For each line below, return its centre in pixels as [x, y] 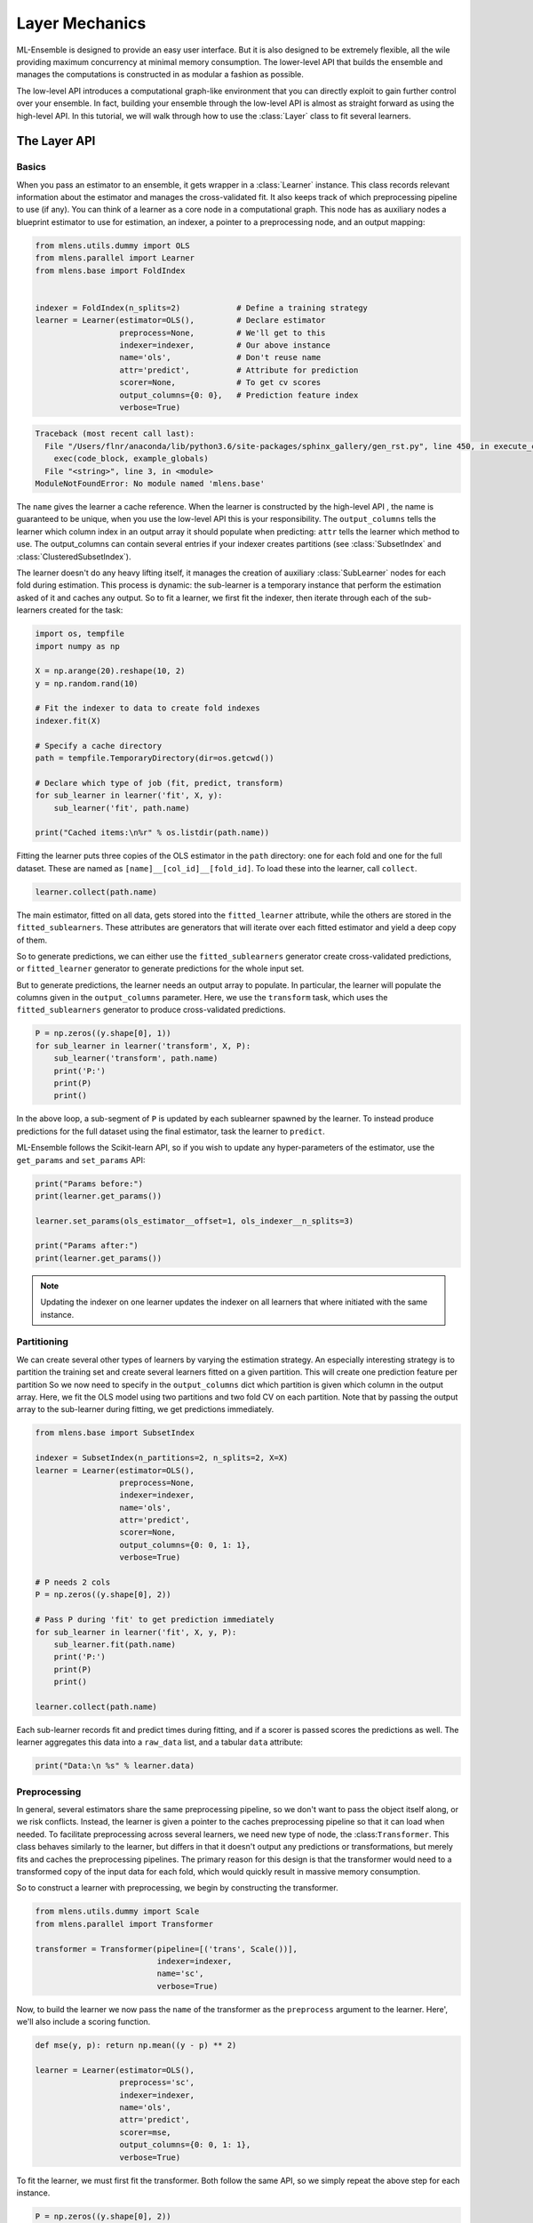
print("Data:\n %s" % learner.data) [115, 1766]
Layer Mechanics [81, 23]
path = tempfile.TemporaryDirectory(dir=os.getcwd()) [155, 758]
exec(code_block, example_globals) [131, 459]
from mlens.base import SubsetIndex [115, 1433]
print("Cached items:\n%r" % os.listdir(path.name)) [152, 833]
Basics [31, 167]
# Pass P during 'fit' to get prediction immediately [155, 1620]
